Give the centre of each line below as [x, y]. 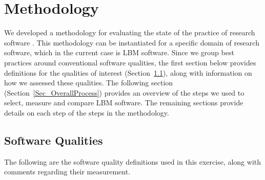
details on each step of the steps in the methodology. [87, 112]
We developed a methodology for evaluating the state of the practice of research [130, 32]
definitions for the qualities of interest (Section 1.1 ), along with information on [128, 72]
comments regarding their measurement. [67, 172]
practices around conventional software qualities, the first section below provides [130, 62]
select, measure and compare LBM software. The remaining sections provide [124, 103]
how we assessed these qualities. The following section [89, 83]
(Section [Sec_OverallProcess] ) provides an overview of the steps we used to [124, 92]
